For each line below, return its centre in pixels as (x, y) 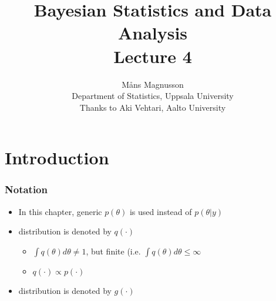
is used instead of (161, 211)
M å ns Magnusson (153, 84)
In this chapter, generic (60, 211)
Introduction (57, 158)
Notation (26, 189)
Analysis (153, 33)
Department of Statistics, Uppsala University (153, 96)
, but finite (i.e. (113, 251)
